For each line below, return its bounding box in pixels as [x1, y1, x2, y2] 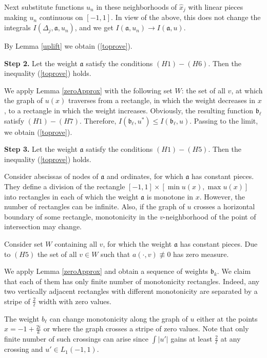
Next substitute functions [4, 2, 84, 12]
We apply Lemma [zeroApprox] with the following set [4, 85, 173, 95]
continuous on [39, 12, 83, 23]
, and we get [74, 22, 113, 33]
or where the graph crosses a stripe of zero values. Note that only [43, 323, 249, 334]
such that [101, 248, 130, 259]
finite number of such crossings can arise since [4, 333, 148, 344]
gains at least [170, 333, 213, 344]
